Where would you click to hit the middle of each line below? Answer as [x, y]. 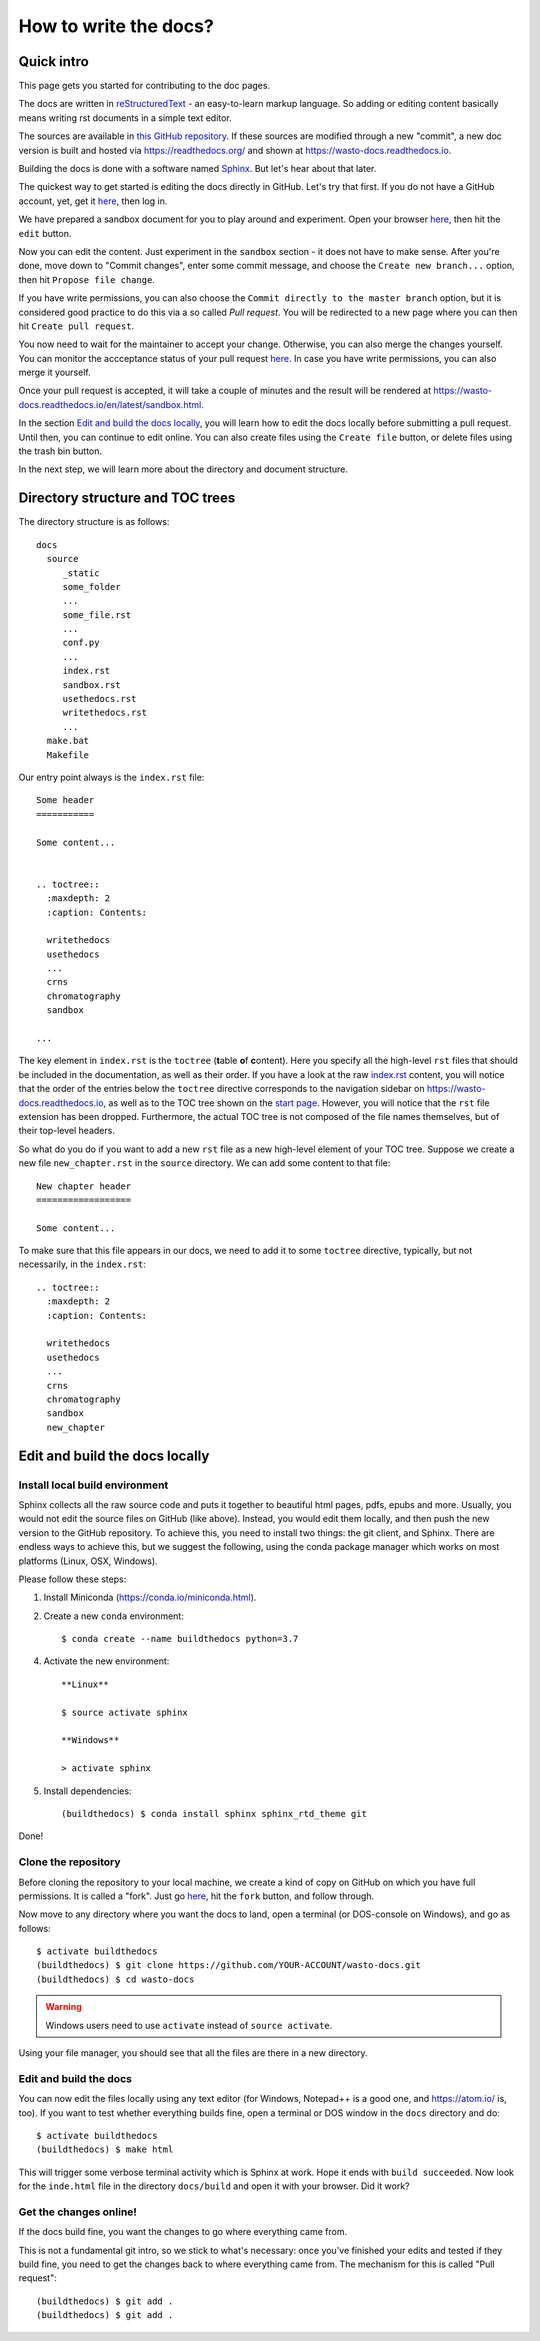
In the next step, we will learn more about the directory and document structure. [183, 469]
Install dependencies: [87, 1791]
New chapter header [84, 1186]
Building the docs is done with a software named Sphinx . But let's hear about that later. [197, 169]
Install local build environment [93, 1485]
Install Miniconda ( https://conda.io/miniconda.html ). [150, 1597]
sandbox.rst [91, 684]
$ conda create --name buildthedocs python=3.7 [180, 1639]
